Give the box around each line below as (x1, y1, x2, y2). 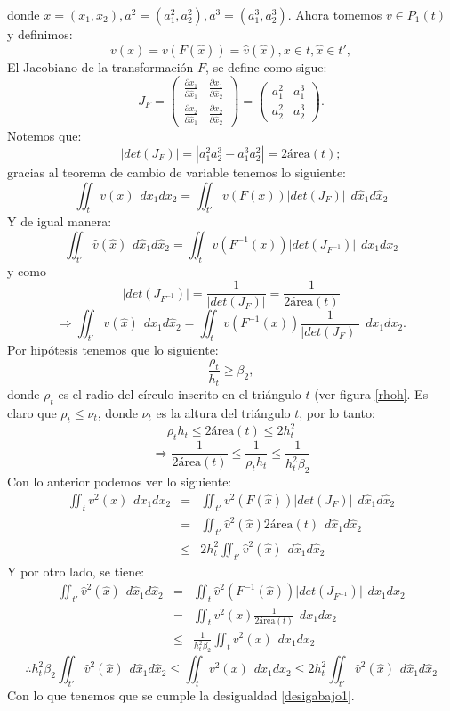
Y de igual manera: (7, 212, 112, 231)
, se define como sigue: (205, 57, 327, 76)
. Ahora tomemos (287, 5, 382, 23)
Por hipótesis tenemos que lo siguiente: (7, 340, 219, 359)
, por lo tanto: (299, 403, 375, 421)
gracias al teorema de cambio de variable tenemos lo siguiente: (7, 162, 347, 181)
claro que (7, 403, 57, 421)
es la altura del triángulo (156, 403, 291, 421)
